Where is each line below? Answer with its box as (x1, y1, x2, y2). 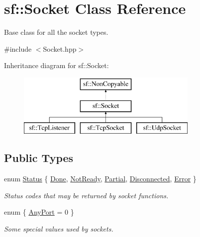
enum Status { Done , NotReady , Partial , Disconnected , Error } (4, 173, 197, 184)
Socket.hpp (43, 43, 77, 54)
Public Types (4, 150, 74, 165)
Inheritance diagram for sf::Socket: (4, 60, 109, 71)
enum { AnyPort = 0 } (4, 207, 74, 217)
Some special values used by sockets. (4, 223, 113, 234)
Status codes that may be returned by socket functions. (4, 190, 169, 200)
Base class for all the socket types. (4, 27, 108, 37)
